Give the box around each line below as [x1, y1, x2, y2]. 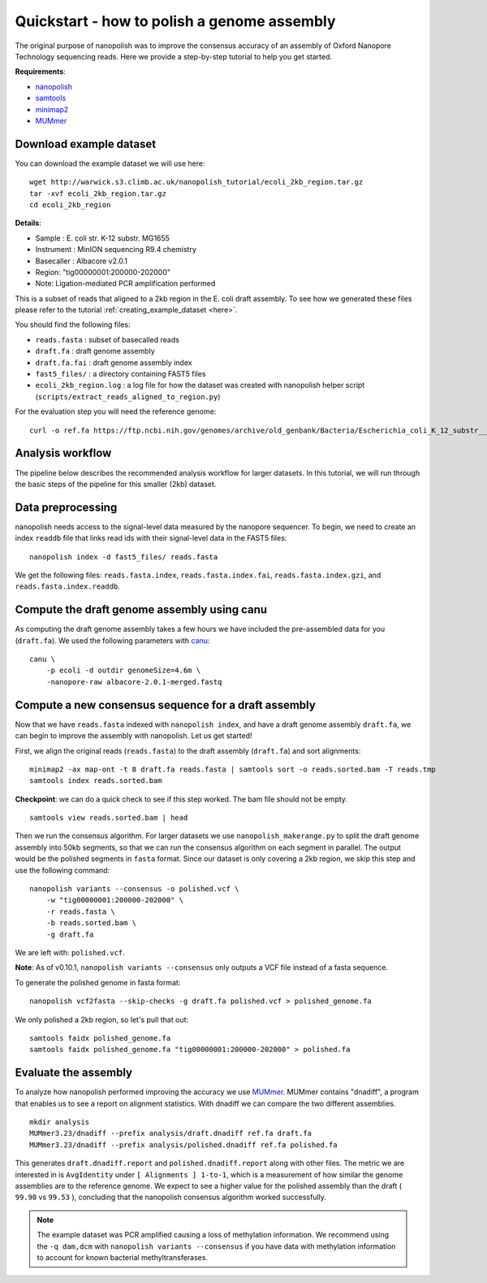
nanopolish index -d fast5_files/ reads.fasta [29, 552, 218, 561]
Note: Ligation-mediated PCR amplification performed [35, 279, 216, 289]
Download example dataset [15, 137, 157, 150]
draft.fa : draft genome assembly [35, 346, 156, 356]
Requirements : [15, 67, 67, 76]
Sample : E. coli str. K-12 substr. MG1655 [35, 233, 170, 243]
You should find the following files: [15, 320, 131, 329]
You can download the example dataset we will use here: [15, 159, 205, 168]
